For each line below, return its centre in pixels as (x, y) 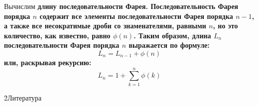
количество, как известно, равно (57, 35)
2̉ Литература (23, 97)
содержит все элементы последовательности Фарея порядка (136, 16)
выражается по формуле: (169, 45)
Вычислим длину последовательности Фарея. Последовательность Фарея (121, 6)
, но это (225, 26)
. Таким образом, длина (172, 35)
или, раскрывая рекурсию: (48, 62)
